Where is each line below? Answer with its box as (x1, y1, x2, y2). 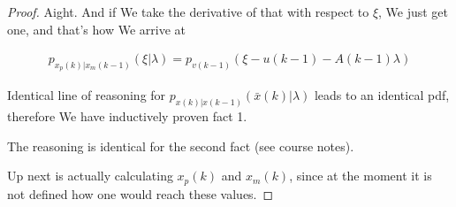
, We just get (378, 3, 449, 20)
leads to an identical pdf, (314, 86, 450, 104)
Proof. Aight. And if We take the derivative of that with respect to (7, 3, 369, 20)
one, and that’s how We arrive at (7, 19, 186, 38)
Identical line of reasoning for (7, 86, 166, 104)
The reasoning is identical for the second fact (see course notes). (7, 136, 354, 155)
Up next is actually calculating (7, 166, 173, 185)
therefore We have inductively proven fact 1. (7, 107, 247, 126)
